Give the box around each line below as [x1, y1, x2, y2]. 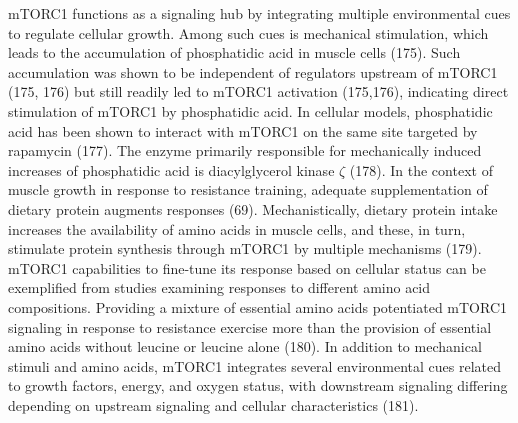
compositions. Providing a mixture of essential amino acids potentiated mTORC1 [8, 296, 508, 317]
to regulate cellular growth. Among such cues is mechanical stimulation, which [8, 22, 489, 43]
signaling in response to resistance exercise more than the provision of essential [8, 316, 492, 337]
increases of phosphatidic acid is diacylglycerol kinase [8, 159, 335, 180]
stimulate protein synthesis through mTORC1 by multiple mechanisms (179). [8, 238, 482, 259]
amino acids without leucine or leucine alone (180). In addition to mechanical [8, 336, 482, 357]
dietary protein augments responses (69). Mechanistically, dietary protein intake [8, 198, 498, 219]
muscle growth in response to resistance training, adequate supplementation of [8, 179, 488, 200]
